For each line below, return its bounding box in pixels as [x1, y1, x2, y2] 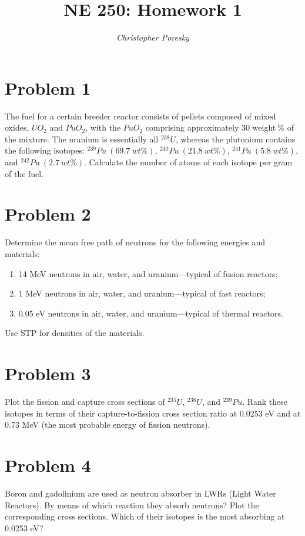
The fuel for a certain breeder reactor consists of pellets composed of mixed [5, 109, 276, 122]
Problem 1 [5, 75, 91, 99]
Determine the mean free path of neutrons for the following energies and [5, 236, 266, 248]
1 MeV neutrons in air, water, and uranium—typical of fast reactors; [18, 287, 266, 299]
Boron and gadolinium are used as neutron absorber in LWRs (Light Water [5, 487, 276, 499]
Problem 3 [5, 361, 91, 385]
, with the [85, 121, 121, 134]
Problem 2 [5, 202, 91, 226]
